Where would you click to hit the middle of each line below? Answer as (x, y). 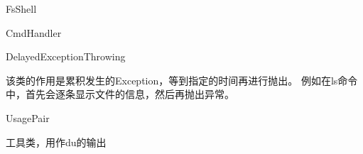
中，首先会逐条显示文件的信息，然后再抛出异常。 (120, 94)
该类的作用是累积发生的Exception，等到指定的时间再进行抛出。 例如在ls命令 (182, 80)
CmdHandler (34, 32)
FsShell (21, 9)
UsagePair (28, 117)
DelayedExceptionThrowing (66, 56)
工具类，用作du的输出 (56, 142)
